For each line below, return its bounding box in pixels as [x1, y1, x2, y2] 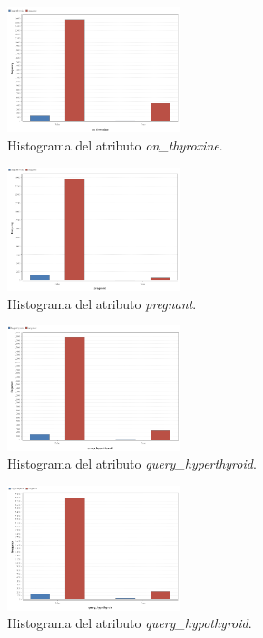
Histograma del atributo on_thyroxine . [7, 136, 223, 155]
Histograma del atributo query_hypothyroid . [7, 614, 252, 633]
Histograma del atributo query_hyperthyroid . [7, 454, 257, 473]
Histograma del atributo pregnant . [7, 294, 197, 313]
